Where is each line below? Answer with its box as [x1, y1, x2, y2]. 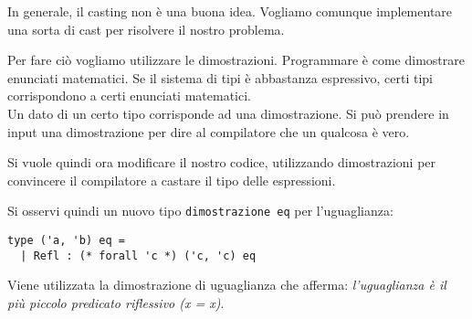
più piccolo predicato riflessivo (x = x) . [7, 292, 225, 312]
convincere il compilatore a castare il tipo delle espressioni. [7, 170, 336, 189]
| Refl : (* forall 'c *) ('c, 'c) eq [20, 249, 257, 262]
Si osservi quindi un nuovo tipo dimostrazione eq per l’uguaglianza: [7, 201, 393, 220]
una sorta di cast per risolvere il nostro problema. [7, 19, 285, 38]
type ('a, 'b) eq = [7, 234, 125, 247]
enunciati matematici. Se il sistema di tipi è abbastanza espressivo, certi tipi [7, 68, 434, 87]
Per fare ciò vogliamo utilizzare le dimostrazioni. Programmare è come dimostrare [7, 50, 465, 69]
